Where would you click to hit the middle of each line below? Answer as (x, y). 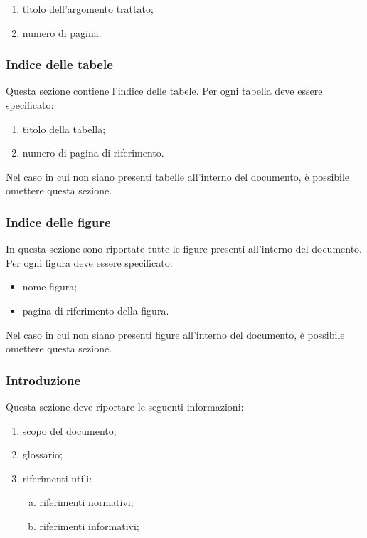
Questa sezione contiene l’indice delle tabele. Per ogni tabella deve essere (164, 91)
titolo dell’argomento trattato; (88, 9)
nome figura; (50, 286)
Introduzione (43, 380)
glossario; (42, 454)
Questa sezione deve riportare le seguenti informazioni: (125, 406)
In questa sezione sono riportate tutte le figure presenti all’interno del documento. (184, 249)
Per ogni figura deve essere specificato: (89, 262)
